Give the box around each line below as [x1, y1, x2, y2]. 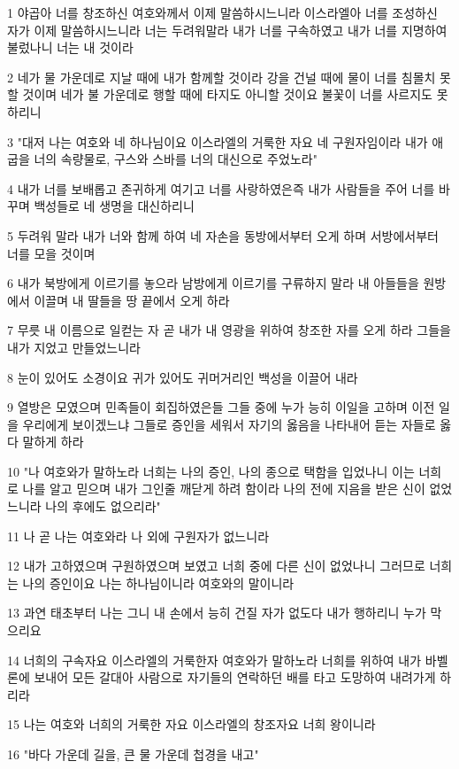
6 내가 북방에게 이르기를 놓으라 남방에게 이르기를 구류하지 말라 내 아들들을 [7, 274, 419, 292]
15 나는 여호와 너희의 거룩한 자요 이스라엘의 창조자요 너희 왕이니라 [7, 715, 376, 734]
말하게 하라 [22, 432, 84, 451]
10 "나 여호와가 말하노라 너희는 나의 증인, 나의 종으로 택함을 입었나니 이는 [7, 462, 415, 480]
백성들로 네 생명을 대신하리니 [34, 197, 195, 215]
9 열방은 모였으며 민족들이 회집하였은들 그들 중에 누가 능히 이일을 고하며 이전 [7, 398, 435, 416]
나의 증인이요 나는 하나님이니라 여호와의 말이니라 [22, 573, 295, 592]
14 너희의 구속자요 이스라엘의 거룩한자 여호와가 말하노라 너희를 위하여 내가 [7, 650, 422, 669]
